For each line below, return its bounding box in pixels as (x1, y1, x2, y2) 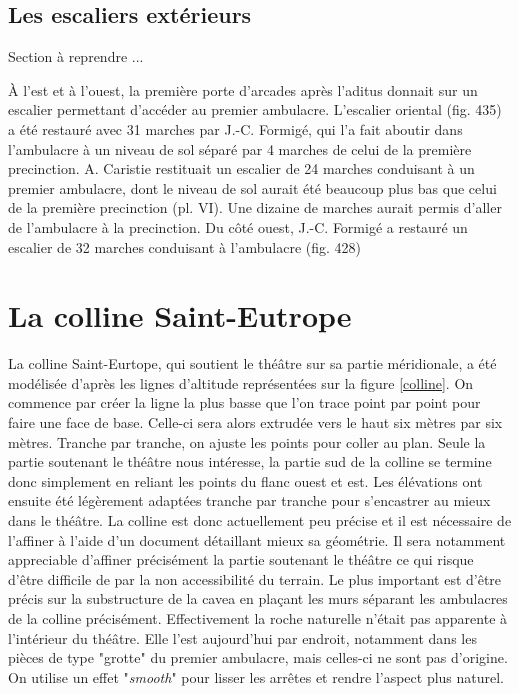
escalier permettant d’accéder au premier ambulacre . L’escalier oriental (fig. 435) (8, 99, 502, 120)
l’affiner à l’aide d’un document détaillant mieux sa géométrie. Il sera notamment (8, 529, 506, 550)
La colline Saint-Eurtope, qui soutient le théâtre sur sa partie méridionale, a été (8, 353, 497, 374)
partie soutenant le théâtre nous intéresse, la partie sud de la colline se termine (8, 451, 492, 472)
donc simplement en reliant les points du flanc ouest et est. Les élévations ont (8, 470, 483, 491)
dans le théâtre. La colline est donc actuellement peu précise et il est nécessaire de (8, 510, 512, 531)
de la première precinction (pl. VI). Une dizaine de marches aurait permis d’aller (8, 197, 502, 218)
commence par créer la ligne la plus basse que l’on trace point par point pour (8, 392, 481, 413)
